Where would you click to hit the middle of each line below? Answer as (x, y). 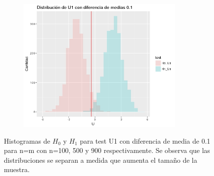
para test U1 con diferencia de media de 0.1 (145, 140)
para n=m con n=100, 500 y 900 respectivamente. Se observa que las (107, 150)
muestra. (17, 169)
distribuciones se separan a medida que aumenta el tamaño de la (101, 160)
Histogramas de (27, 140)
